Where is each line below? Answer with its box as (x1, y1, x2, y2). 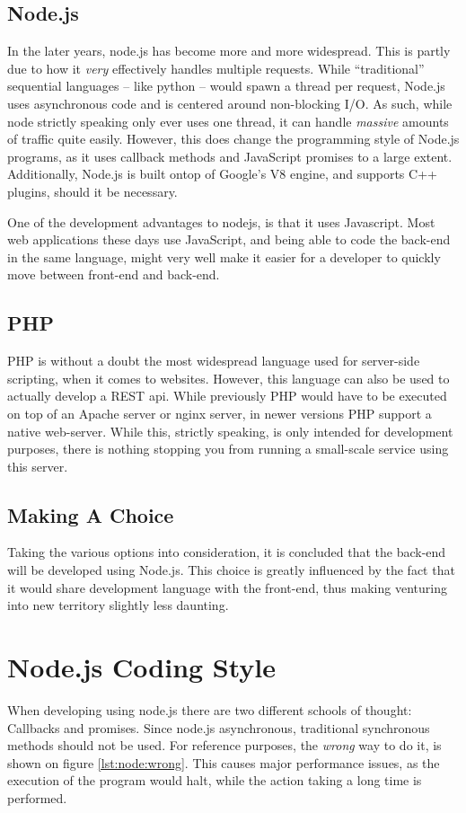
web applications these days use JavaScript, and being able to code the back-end (7, 230, 451, 249)
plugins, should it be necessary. (7, 181, 178, 200)
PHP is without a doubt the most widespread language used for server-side (7, 351, 420, 370)
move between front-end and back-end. (7, 265, 220, 284)
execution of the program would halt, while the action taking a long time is (7, 771, 422, 790)
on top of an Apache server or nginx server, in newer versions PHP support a (7, 403, 432, 422)
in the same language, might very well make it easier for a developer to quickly (7, 247, 441, 266)
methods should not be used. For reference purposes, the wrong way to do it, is (7, 736, 442, 755)
